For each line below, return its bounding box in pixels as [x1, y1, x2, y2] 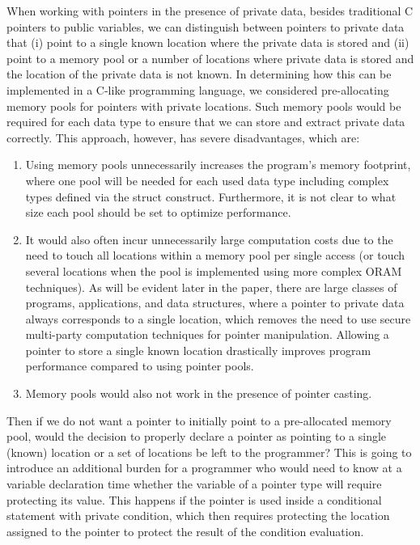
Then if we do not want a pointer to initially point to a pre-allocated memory [6, 412, 392, 429]
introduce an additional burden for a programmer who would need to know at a [6, 459, 402, 476]
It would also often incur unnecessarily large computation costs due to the [25, 230, 393, 247]
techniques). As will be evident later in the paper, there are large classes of [25, 278, 397, 295]
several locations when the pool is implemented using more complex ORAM [25, 262, 402, 279]
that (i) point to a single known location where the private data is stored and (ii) [6, 34, 409, 51]
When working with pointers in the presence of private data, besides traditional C [6, 2, 414, 19]
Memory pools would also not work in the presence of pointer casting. [25, 385, 372, 402]
